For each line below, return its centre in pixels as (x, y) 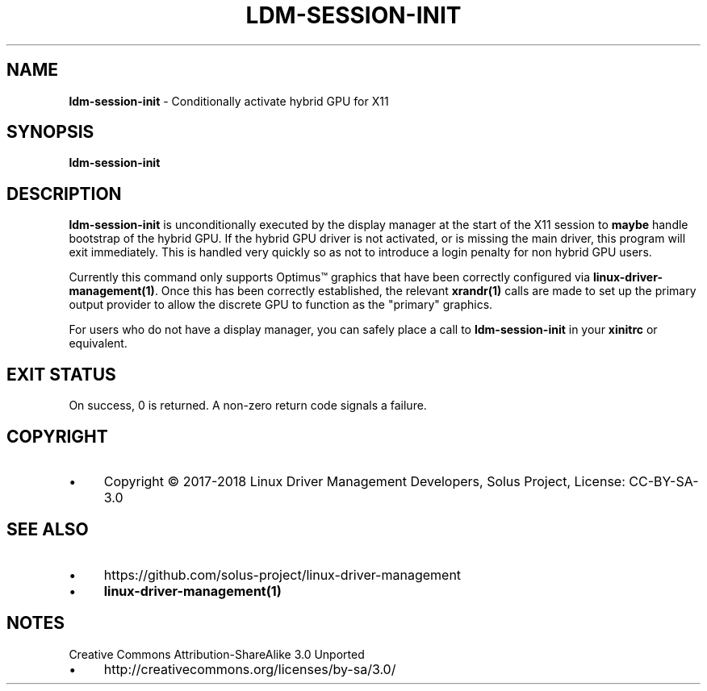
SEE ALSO (48, 530)
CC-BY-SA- (664, 481)
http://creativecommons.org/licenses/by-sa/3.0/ (250, 669)
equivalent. (98, 343)
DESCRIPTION (64, 194)
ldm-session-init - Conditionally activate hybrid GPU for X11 (229, 101)
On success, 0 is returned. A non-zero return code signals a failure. (248, 406)
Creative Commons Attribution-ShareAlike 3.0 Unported (217, 654)
